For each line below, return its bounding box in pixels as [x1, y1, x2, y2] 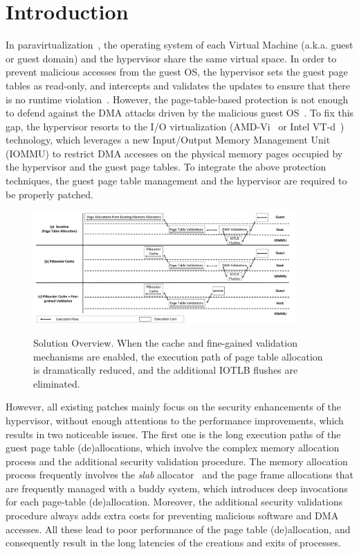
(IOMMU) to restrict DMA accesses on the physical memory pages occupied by [6, 146, 343, 160]
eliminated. [33, 376, 80, 390]
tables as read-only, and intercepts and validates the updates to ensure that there [6, 78, 351, 92]
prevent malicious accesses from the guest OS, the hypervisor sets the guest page [6, 64, 348, 79]
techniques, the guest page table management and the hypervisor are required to [6, 173, 347, 188]
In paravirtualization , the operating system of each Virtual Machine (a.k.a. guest [6, 37, 353, 52]
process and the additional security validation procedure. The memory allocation [6, 453, 348, 468]
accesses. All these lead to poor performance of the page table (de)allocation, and [6, 521, 351, 536]
